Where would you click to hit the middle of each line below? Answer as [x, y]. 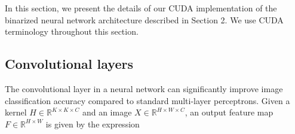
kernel [16, 112]
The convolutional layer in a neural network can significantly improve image [144, 88]
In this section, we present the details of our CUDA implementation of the [141, 8]
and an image [107, 112]
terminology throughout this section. [72, 31]
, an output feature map [229, 112]
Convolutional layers [69, 64]
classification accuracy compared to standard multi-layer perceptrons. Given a [147, 100]
